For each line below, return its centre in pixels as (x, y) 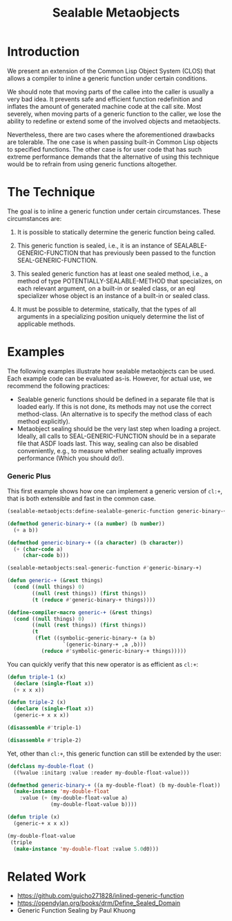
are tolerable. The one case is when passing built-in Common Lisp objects (113, 142)
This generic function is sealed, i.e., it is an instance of (95, 245)
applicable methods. (46, 324)
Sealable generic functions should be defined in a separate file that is (116, 399)
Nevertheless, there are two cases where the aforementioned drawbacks (111, 134)
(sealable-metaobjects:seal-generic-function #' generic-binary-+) (105, 568)
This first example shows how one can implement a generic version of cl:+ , (115, 491)
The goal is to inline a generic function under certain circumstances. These (114, 211)
